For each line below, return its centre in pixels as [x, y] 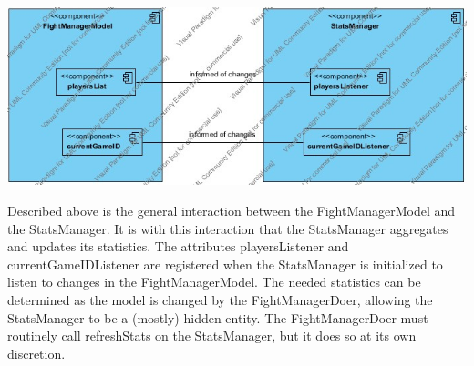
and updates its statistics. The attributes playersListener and [178, 246]
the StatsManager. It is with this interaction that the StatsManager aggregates [228, 228]
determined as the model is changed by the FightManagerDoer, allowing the [220, 299]
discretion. [36, 353]
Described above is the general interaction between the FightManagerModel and [232, 211]
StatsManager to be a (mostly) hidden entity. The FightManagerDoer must [218, 317]
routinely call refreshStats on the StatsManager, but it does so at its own [212, 335]
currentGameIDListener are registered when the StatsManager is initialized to [225, 264]
